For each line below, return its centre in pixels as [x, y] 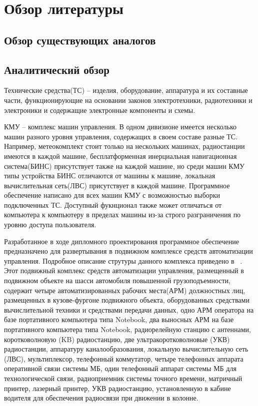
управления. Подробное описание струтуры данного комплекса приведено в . [123, 260]
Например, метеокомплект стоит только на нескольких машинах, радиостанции [124, 146]
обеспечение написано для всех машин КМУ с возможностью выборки [112, 195]
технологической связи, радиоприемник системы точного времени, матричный [123, 378]
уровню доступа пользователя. [50, 224]
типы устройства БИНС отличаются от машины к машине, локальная [110, 176]
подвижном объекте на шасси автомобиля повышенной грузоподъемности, [117, 280]
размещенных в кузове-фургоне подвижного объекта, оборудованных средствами [127, 300]
